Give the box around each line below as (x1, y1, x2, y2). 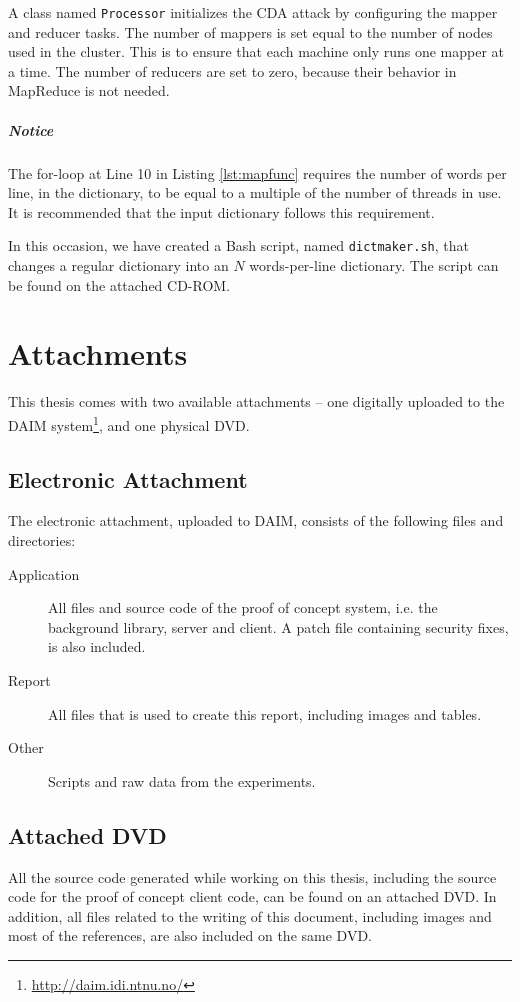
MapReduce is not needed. (8, 80, 170, 101)
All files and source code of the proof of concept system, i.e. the (48, 597, 438, 618)
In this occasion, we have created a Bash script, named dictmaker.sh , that (8, 235, 469, 256)
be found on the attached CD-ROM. (8, 274, 231, 295)
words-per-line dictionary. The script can (249, 255, 499, 276)
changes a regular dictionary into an (8, 255, 229, 276)
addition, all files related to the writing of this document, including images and (8, 905, 492, 926)
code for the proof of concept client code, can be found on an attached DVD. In (8, 886, 497, 907)
